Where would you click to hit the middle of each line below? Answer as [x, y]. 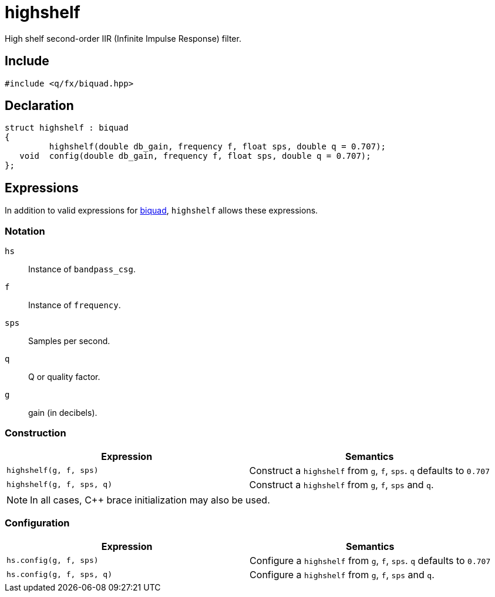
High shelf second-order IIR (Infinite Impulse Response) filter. [123, 38]
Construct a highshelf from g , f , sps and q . [341, 484]
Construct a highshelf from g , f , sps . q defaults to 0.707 [369, 470]
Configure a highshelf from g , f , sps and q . [342, 574]
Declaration [39, 106]
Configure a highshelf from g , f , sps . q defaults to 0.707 [370, 560]
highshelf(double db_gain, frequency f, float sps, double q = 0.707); [218, 147]
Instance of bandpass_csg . [82, 269]
